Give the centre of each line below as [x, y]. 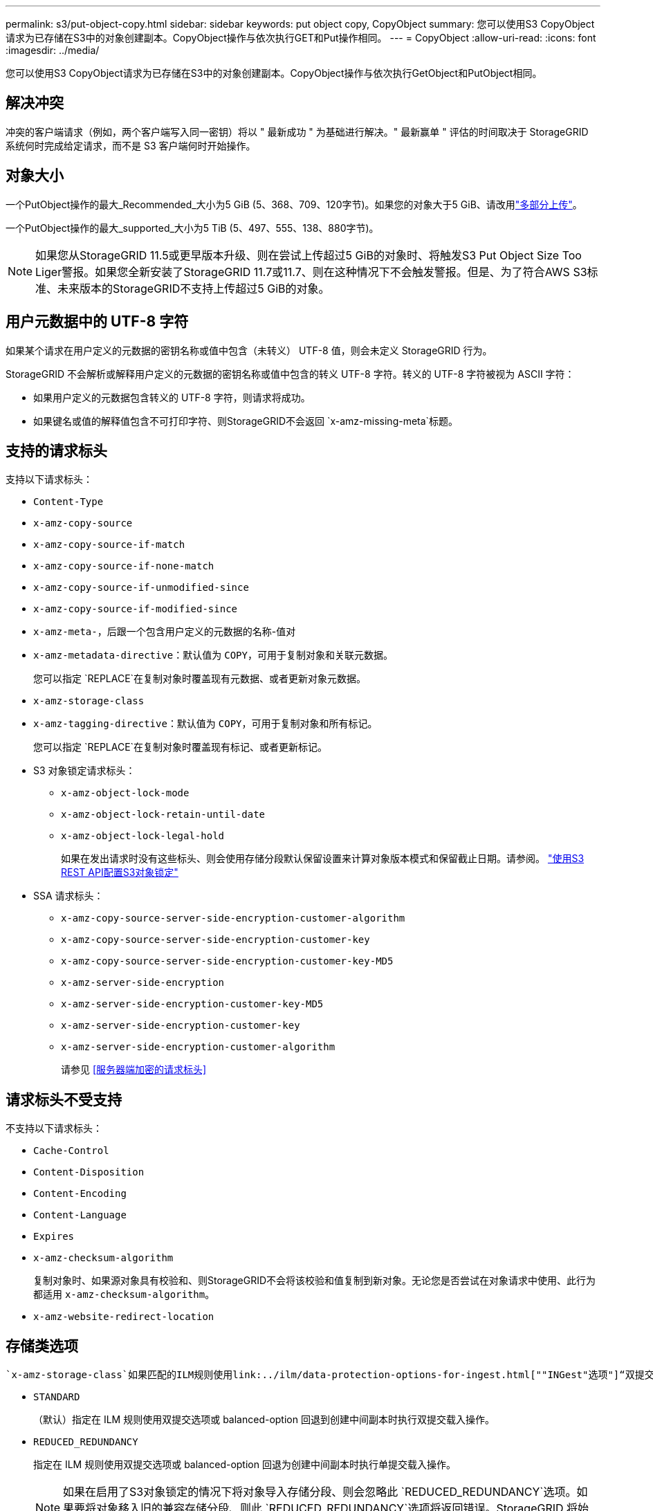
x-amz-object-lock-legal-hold [143, 836]
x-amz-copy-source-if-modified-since [136, 609]
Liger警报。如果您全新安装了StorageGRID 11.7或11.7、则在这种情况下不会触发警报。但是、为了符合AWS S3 [311, 272]
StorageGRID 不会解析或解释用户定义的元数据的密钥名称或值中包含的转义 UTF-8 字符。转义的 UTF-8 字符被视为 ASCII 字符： [290, 374]
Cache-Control [71, 1151]
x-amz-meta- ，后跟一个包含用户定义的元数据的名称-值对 [165, 632]
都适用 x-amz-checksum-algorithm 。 [124, 1294]
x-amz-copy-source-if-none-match [124, 566]
